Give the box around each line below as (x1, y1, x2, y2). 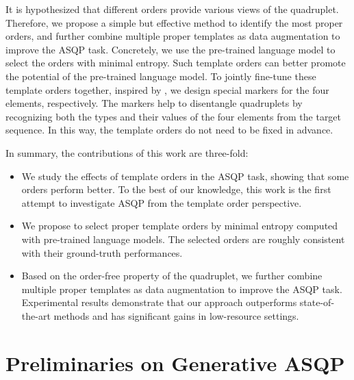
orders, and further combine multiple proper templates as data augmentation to (5, 29, 340, 43)
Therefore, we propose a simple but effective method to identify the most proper (5, 15, 343, 29)
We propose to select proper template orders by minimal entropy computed (21, 218, 338, 233)
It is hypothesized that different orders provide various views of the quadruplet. (5, 2, 339, 16)
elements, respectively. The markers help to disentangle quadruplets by (5, 96, 303, 110)
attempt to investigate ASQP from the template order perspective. (21, 195, 302, 210)
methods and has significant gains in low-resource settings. (53, 308, 299, 322)
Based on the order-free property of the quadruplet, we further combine (21, 268, 323, 283)
